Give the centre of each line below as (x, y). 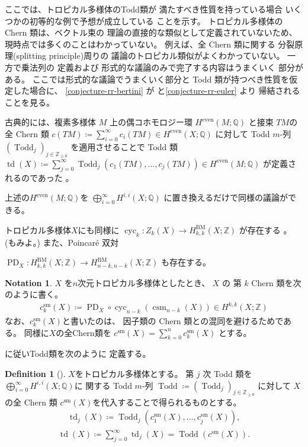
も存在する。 (186, 262)
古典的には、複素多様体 (50, 122)
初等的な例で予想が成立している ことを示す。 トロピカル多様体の (156, 20)
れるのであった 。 (39, 177)
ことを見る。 (30, 102)
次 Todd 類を (227, 374)
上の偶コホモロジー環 (151, 122)
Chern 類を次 (276, 282)
